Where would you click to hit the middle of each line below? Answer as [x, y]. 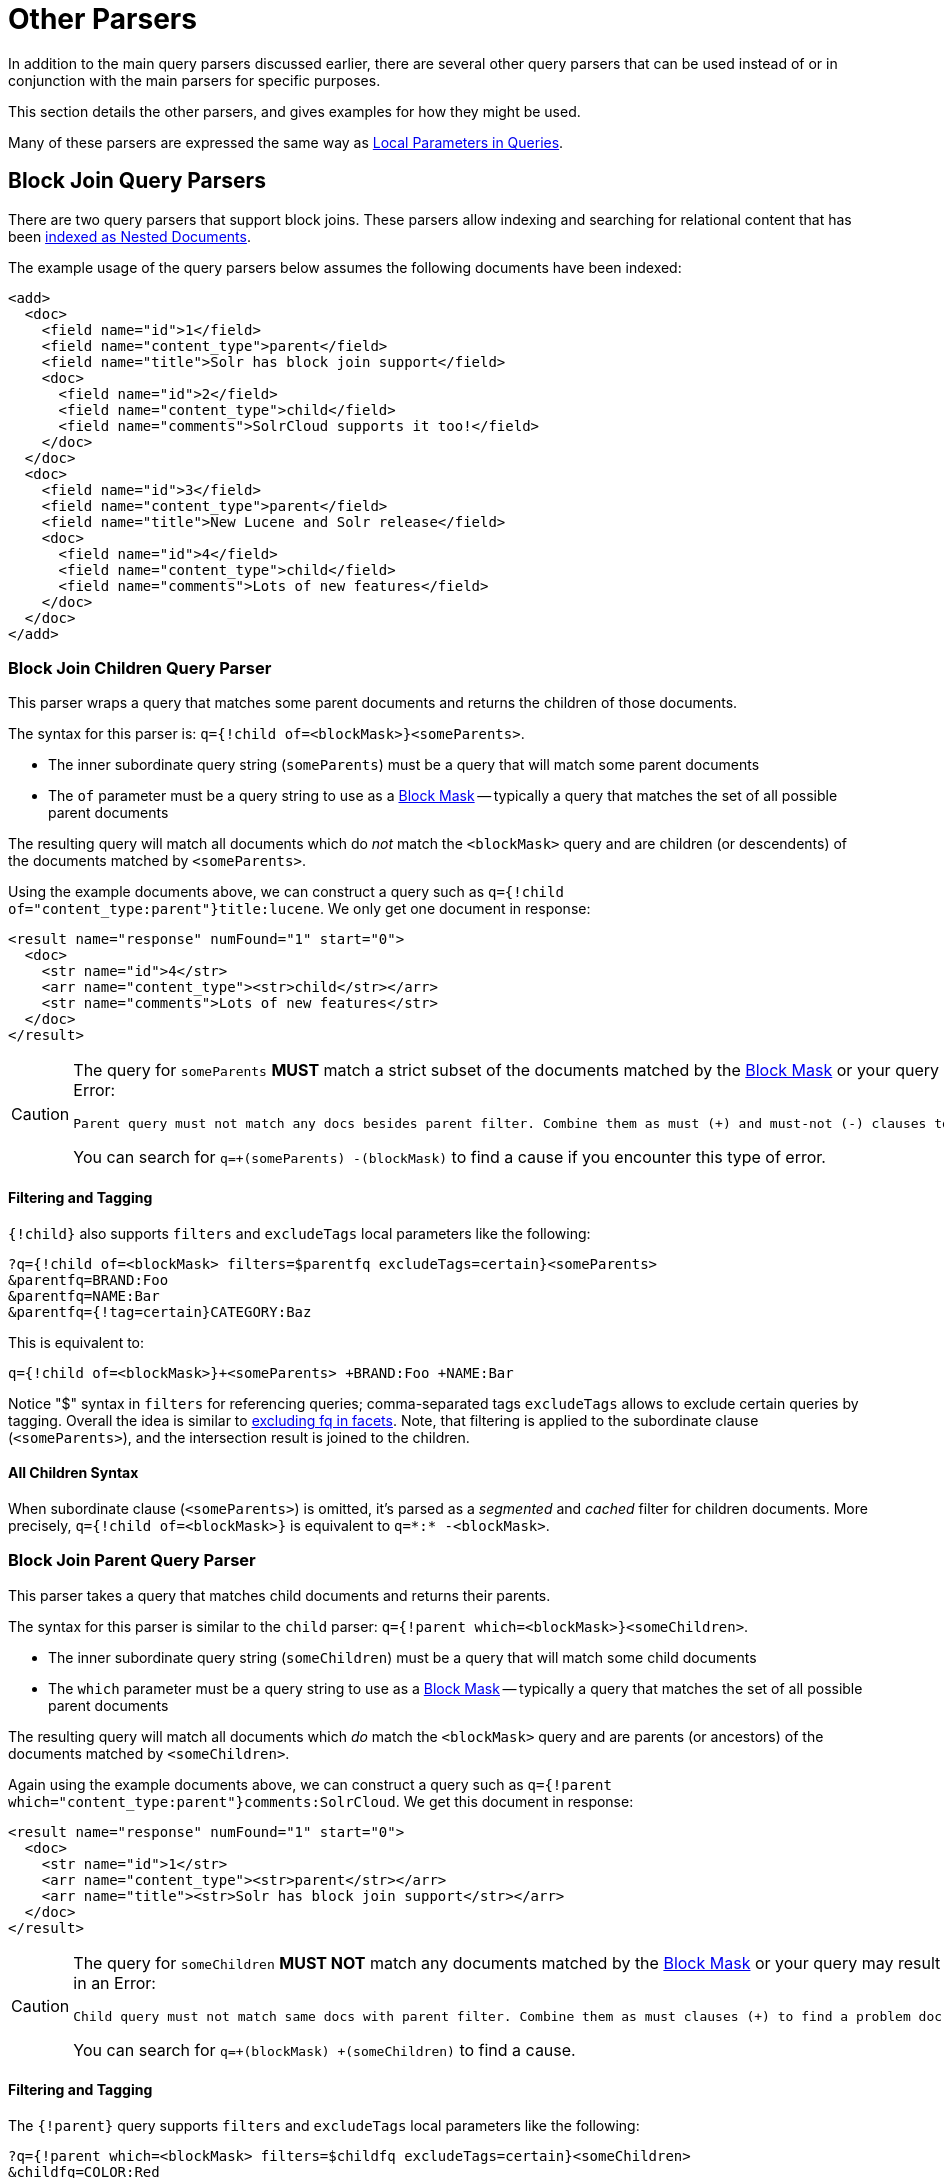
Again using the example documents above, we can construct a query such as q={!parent [310, 1784]
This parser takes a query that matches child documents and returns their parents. [279, 1595]
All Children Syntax [73, 1473]
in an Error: [114, 1982]
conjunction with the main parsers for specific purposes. [194, 80]
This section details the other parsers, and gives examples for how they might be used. [294, 111]
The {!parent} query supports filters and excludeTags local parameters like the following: [324, 2125]
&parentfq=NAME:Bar [84, 1295]
